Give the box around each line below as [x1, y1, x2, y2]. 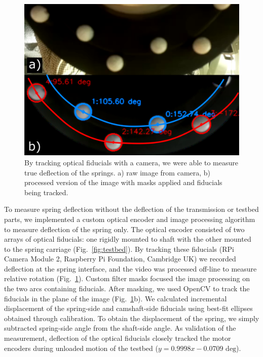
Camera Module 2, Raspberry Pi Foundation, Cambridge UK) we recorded [4, 253, 236, 264]
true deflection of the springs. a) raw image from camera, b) [24, 167, 211, 177]
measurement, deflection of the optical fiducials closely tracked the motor [4, 333, 231, 343]
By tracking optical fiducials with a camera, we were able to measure [24, 157, 239, 167]
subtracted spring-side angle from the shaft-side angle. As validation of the [4, 323, 236, 333]
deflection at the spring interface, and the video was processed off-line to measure [4, 263, 257, 274]
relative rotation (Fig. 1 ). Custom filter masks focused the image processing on [4, 273, 250, 284]
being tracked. [24, 187, 68, 197]
